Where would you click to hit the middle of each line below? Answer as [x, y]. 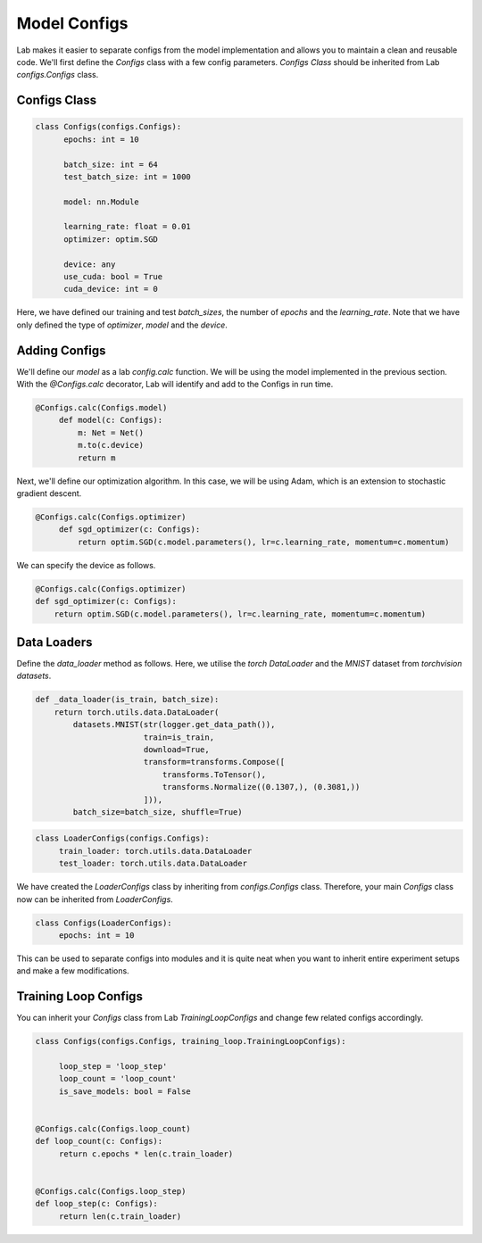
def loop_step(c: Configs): [96, 1204]
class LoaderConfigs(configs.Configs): [122, 838]
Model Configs [72, 23]
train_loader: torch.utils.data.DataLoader [155, 851]
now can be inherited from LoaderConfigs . [95, 899]
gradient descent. [49, 493]
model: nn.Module [102, 202]
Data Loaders [54, 642]
